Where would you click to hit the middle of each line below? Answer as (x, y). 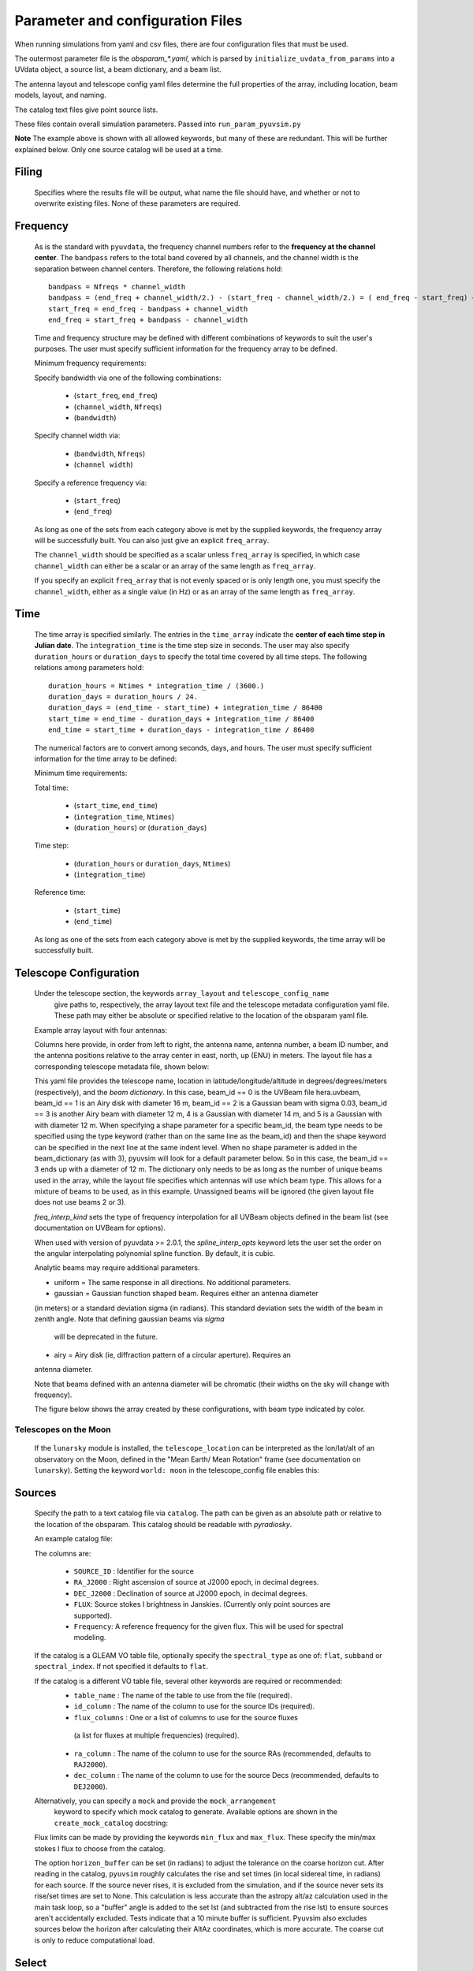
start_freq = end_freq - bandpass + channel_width (148, 309)
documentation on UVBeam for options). (100, 1228)
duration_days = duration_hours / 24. (123, 697)
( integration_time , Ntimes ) (124, 817)
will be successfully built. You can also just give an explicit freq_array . (152, 541)
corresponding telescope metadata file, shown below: (122, 1066)
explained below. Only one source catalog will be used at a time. (119, 149)
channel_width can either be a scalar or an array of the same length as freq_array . (175, 566)
